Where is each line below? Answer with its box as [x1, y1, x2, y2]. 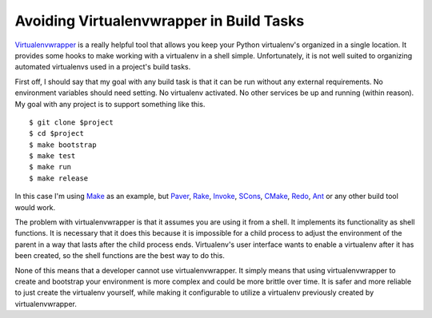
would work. [14, 202, 56, 212]
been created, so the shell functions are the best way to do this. [14, 251, 226, 260]
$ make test [29, 152, 76, 161]
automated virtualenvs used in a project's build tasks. [14, 62, 191, 72]
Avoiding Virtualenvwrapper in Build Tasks [14, 12, 305, 30]
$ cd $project [29, 129, 84, 138]
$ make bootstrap [29, 140, 97, 149]
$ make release [29, 173, 89, 183]
